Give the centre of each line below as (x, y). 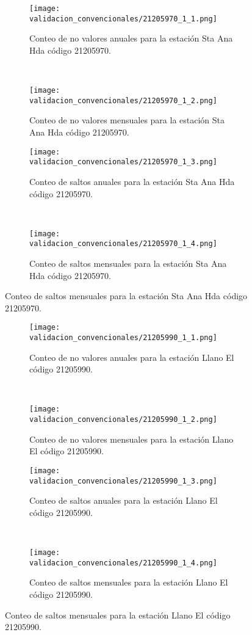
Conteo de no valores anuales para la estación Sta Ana (131, 38)
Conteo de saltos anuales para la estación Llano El (124, 500)
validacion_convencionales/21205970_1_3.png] (123, 162)
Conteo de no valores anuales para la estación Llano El (132, 357)
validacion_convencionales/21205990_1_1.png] (123, 338)
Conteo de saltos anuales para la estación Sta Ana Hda (132, 181)
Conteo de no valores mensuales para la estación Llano (131, 439)
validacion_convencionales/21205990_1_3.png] (123, 481)
